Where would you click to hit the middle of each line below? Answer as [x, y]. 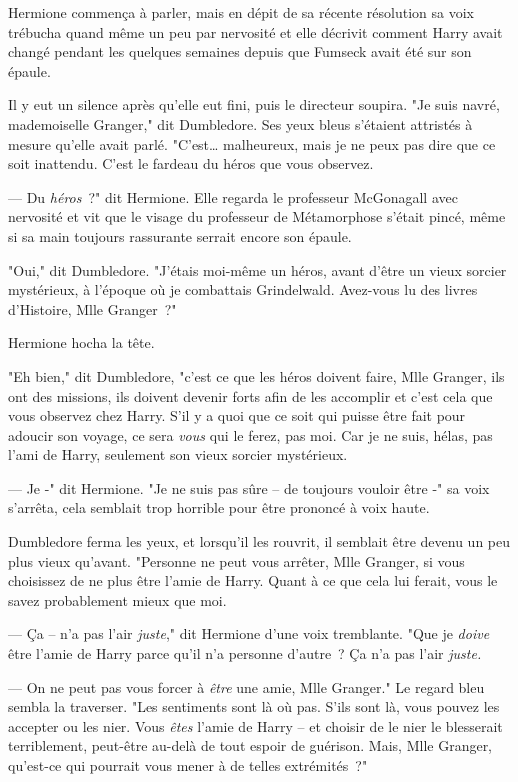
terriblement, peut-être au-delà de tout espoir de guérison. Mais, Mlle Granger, [250, 745]
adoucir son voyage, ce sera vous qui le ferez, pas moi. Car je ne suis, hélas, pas [250, 434]
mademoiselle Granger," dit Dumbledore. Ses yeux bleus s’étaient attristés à [240, 123]
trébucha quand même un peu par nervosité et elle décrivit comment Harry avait [255, 31]
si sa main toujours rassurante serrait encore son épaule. [180, 235]
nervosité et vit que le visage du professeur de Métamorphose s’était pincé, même [257, 216]
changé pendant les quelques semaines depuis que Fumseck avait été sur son [240, 51]
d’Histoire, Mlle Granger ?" [92, 308]
